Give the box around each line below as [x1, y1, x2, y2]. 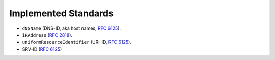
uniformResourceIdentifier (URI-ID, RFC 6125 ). [22, 39, 132, 45]
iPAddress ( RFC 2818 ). [22, 32, 73, 38]
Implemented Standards [9, 8, 114, 19]
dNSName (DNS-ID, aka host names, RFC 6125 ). [22, 25, 121, 31]
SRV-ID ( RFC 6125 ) [22, 46, 62, 52]
